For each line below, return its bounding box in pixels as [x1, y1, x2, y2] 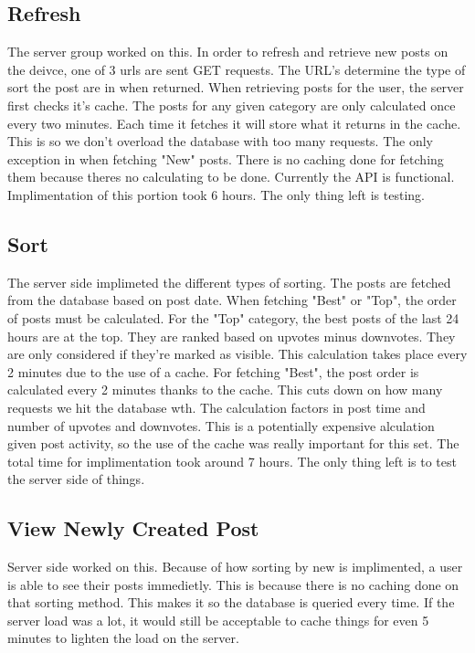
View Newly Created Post [7, 514, 259, 542]
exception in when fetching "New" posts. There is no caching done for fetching [7, 149, 444, 168]
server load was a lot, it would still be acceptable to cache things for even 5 [7, 610, 429, 629]
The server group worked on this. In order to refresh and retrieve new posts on [7, 42, 449, 61]
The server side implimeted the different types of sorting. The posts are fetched [7, 272, 451, 291]
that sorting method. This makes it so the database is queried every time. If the [7, 593, 455, 612]
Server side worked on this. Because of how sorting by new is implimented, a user [7, 557, 463, 576]
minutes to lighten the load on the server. [7, 628, 239, 648]
